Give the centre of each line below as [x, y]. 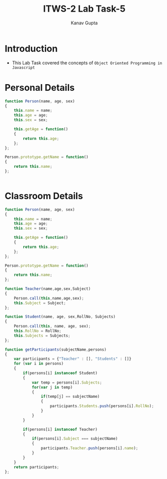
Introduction [31, 48]
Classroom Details [44, 196]
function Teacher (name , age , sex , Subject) [48, 289]
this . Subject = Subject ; [40, 303]
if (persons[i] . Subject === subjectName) [75, 439]
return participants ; [36, 467]
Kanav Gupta [84, 23]
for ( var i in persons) [39, 364]
